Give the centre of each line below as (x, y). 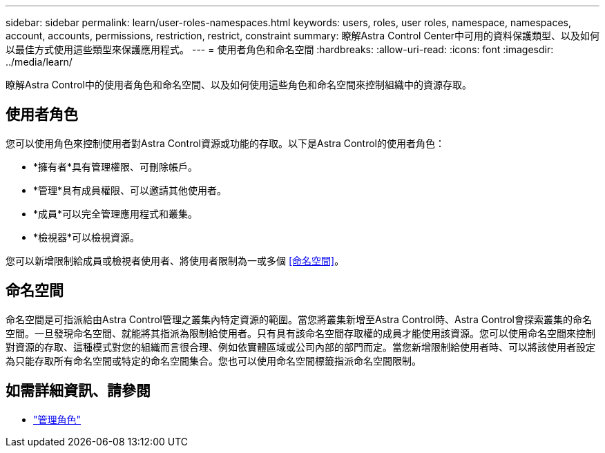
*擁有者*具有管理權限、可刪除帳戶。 (116, 166)
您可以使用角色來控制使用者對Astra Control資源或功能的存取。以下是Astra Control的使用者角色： (225, 143)
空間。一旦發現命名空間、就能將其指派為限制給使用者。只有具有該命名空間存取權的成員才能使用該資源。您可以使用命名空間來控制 (300, 333)
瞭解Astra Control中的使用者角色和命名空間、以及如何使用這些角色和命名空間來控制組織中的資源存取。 (239, 85)
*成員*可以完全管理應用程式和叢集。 (116, 213)
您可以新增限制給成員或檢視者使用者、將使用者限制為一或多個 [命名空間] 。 (175, 260)
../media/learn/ (39, 62)
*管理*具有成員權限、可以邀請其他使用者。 (130, 190)
